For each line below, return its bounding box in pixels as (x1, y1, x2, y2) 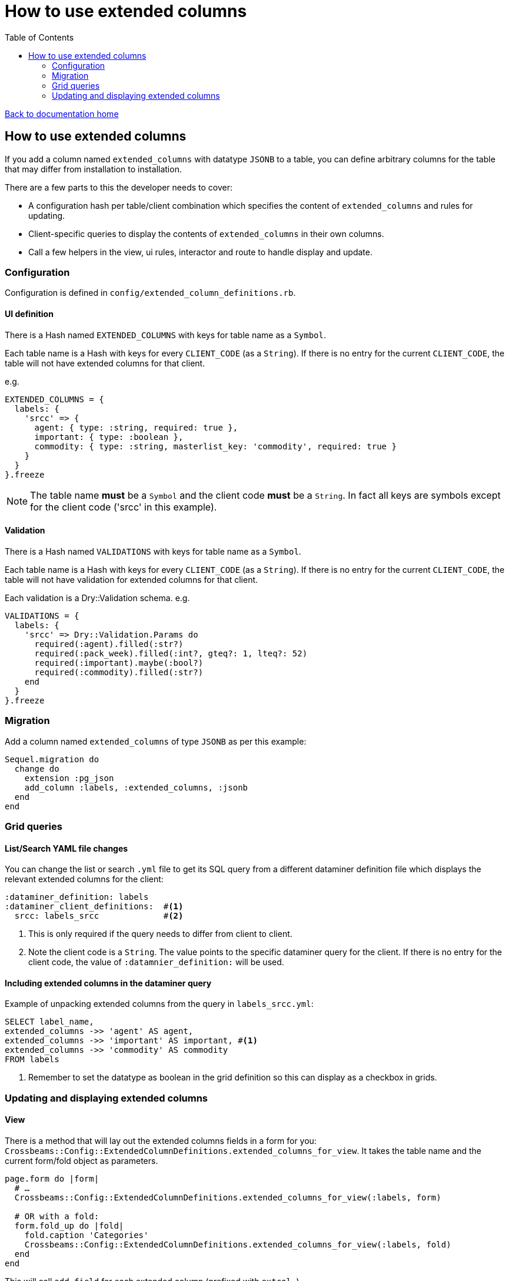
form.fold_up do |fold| (14, 1220, 124, 1230)
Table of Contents (5, 32, 74, 42)
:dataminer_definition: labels (5, 892, 149, 902)
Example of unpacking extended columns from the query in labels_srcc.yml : (5, 999, 314, 1009)
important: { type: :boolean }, (34, 432, 184, 442)
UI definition (5, 308, 54, 319)
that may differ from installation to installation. (5, 164, 182, 174)
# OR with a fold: (14, 1211, 99, 1221)
